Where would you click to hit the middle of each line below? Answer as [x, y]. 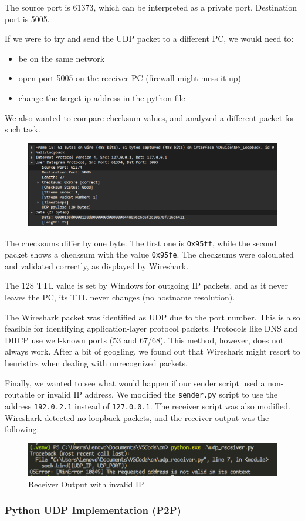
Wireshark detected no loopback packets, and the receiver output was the [137, 417]
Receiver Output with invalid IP [86, 484]
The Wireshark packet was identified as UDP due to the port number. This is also [152, 317]
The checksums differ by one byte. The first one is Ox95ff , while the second [141, 243]
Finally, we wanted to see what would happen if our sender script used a [135, 383]
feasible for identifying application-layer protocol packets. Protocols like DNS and [151, 328]
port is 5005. [27, 19]
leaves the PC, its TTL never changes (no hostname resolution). [120, 297]
